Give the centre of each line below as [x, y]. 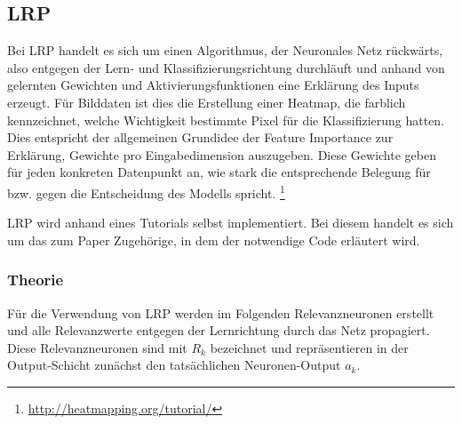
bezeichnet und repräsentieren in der [309, 347]
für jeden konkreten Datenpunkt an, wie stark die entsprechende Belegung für [219, 172]
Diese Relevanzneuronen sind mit [97, 347]
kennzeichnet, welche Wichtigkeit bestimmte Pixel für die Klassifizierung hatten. [226, 120]
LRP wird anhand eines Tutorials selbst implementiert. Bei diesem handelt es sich [231, 223]
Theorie [36, 280]
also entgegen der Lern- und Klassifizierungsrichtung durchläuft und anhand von [226, 67]
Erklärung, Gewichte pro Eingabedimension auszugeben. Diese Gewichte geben [222, 154]
